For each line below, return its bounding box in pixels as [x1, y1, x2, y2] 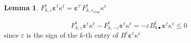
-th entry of [83, 30, 119, 40]
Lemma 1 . [4, 2, 39, 12]
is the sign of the [26, 30, 77, 40]
